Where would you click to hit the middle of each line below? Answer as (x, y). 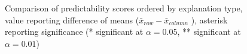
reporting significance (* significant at (74, 31)
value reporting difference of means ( (72, 19)
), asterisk (209, 19)
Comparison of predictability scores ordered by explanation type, (124, 8)
